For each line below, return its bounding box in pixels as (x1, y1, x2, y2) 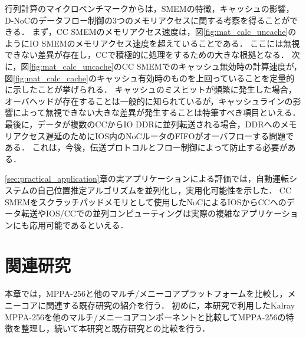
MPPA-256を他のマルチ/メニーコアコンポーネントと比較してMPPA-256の (5, 310, 286, 323)
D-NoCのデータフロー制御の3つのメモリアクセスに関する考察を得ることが (5, 14, 290, 26)
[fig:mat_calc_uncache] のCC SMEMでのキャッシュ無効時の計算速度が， (29, 60, 302, 72)
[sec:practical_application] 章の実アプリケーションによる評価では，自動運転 (5, 172, 289, 185)
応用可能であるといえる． (29, 218, 129, 231)
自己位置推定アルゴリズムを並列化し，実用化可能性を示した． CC (37, 183, 292, 196)
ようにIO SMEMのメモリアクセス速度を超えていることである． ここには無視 (5, 37, 300, 49)
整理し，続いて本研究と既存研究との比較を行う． (21, 322, 210, 334)
